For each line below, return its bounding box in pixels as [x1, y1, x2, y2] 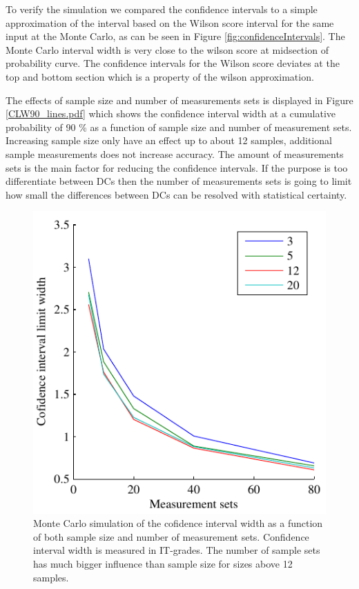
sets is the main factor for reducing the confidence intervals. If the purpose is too [6, 160, 348, 174]
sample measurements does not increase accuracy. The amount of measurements [6, 146, 344, 161]
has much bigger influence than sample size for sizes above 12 [33, 556, 293, 570]
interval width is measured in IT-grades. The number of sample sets [33, 543, 320, 557]
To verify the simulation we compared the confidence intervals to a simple [6, 2, 318, 16]
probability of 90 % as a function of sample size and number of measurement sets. [6, 119, 352, 134]
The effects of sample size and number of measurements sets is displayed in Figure [6, 92, 353, 107]
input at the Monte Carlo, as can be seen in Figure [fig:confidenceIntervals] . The [6, 29, 345, 43]
